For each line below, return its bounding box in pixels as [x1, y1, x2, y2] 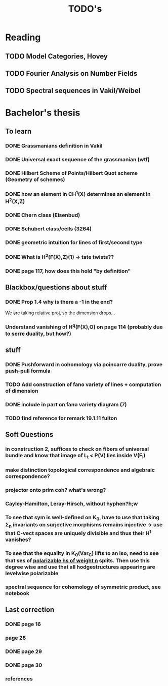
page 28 [5, 634, 26, 641]
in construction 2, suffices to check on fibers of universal [5, 445, 149, 453]
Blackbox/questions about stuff [5, 283, 107, 291]
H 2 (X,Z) [5, 197, 25, 205]
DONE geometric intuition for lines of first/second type [5, 239, 143, 246]
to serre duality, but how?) [5, 330, 72, 337]
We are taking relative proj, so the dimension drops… [5, 310, 115, 316]
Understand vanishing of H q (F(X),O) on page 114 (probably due [5, 322, 163, 331]
